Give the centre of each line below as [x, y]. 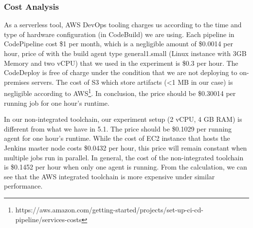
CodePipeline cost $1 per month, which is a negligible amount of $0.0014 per [118, 44]
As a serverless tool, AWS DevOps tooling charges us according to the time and [123, 25]
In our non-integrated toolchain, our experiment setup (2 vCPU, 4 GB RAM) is [123, 119]
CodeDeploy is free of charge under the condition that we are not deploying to [121, 72]
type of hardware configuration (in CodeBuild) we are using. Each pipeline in [119, 34]
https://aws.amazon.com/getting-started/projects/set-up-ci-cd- [109, 209]
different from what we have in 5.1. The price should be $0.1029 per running [118, 128]
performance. [23, 186]
